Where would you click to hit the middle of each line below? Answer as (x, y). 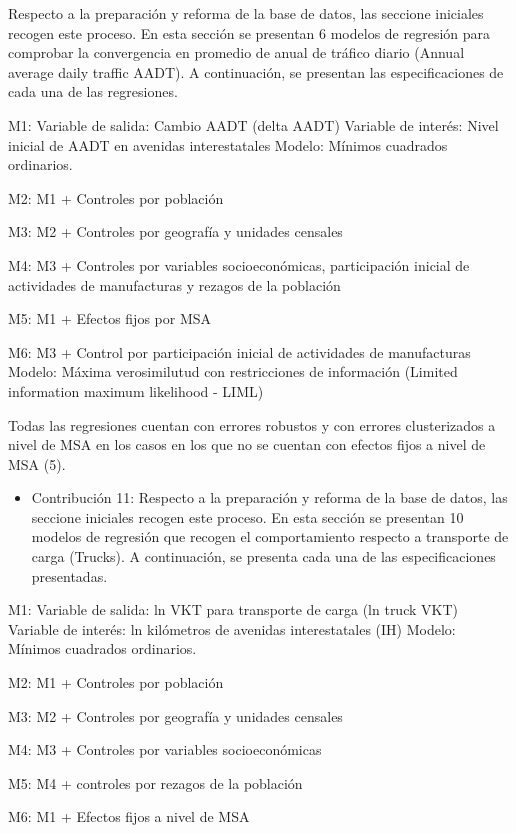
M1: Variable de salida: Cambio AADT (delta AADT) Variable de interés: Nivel (253, 124)
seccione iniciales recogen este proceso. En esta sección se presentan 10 (247, 516)
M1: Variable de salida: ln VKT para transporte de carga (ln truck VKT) (233, 609)
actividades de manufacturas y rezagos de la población (174, 284)
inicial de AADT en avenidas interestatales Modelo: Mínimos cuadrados (228, 144)
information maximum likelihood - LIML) (136, 390)
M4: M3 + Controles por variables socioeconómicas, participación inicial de (239, 264)
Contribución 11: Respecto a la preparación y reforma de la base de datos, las (269, 497)
